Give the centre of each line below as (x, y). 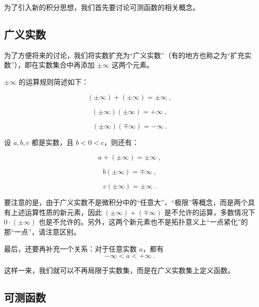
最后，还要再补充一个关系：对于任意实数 (70, 248)
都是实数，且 (53, 142)
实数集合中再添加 (67, 65)
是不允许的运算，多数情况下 (210, 212)
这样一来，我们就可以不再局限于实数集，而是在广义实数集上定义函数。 (119, 270)
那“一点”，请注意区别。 (42, 231)
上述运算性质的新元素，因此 (56, 212)
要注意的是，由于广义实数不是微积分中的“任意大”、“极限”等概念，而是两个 (126, 202)
